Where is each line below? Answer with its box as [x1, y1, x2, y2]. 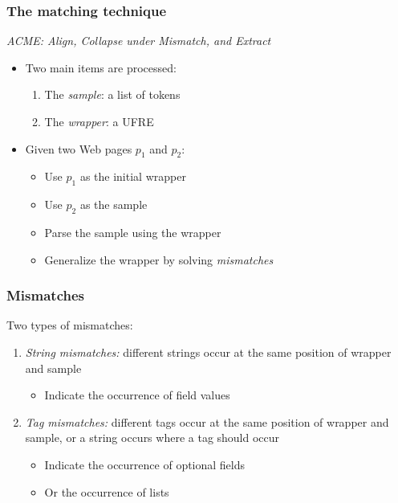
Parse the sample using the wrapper [44, 223, 221, 240]
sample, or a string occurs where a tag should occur [25, 429, 280, 446]
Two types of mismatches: [6, 317, 133, 333]
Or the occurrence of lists [44, 483, 169, 500]
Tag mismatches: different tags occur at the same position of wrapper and [25, 413, 389, 430]
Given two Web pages [25, 140, 132, 157]
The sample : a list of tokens [44, 86, 181, 103]
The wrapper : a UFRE [44, 113, 154, 129]
